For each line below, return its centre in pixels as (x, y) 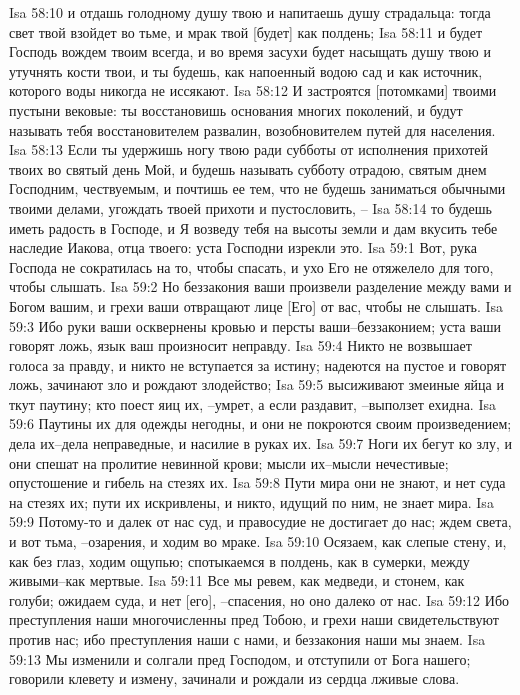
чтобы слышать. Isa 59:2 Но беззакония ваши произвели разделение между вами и (260, 286)
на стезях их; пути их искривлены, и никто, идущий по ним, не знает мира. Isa (251, 501)
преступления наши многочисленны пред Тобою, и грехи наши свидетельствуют (254, 619)
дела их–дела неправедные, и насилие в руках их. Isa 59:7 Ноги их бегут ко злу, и (261, 443)
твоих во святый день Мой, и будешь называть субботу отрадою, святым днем (248, 168)
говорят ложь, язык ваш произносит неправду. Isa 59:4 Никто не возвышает (240, 345)
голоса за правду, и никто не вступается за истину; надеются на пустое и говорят (258, 364)
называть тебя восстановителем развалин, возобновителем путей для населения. (252, 129)
